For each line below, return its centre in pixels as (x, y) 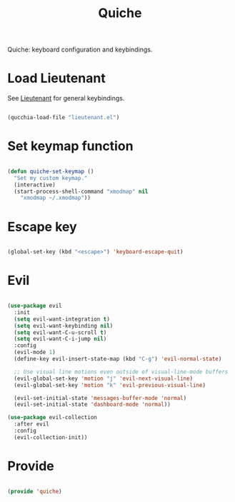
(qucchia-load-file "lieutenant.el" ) (64, 118)
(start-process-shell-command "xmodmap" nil (81, 191)
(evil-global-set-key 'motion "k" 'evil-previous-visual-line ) (110, 385)
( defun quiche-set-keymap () (51, 171)
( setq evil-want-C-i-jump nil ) (60, 339)
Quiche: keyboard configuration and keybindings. (80, 50)
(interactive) (35, 185)
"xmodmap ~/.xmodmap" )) (56, 198)
